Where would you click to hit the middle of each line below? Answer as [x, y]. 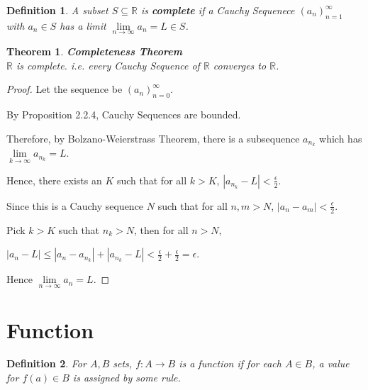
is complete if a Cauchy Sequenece [218, 10]
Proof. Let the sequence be [65, 89]
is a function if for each [230, 363]
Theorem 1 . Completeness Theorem [94, 51]
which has [341, 138]
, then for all [161, 229]
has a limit [83, 25]
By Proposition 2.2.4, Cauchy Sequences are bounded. [124, 114]
